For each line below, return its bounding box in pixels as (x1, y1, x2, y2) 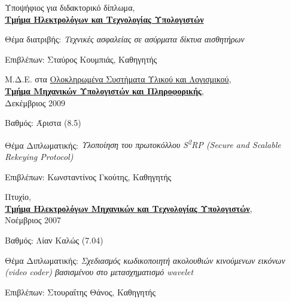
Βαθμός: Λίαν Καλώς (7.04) (5, 233, 103, 246)
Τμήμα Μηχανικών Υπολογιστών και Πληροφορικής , (5, 84, 204, 97)
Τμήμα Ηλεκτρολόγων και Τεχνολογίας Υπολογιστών (5, 13, 204, 25)
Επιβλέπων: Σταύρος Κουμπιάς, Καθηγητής (5, 53, 157, 65)
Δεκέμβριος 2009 (5, 96, 66, 109)
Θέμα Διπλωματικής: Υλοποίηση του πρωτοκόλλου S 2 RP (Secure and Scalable (5, 137, 281, 151)
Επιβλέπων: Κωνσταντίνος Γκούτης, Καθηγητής (5, 170, 172, 183)
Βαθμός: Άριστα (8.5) (5, 116, 81, 129)
